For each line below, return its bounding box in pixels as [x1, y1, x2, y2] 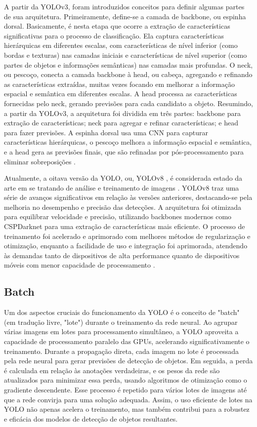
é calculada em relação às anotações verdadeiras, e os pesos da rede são [4, 365, 220, 375]
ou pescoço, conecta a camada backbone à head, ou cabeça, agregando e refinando [4, 69, 253, 79]
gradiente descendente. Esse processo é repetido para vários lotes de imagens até [4, 384, 247, 394]
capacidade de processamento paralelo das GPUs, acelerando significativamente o [4, 336, 250, 347]
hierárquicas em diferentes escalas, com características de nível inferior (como [4, 40, 238, 50]
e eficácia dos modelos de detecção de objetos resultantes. [4, 413, 178, 424]
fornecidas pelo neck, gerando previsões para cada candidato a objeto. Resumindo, [4, 98, 253, 108]
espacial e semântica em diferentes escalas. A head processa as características [4, 88, 237, 99]
